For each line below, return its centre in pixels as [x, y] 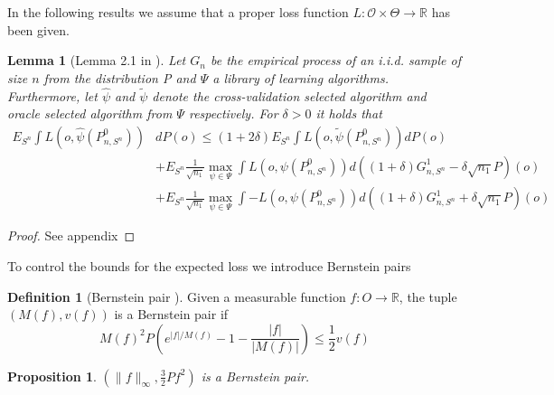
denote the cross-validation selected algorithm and [289, 95]
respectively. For [233, 113]
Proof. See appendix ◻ [71, 235]
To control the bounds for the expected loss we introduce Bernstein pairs [209, 265]
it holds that [349, 113]
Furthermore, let [52, 95]
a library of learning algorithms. [300, 77]
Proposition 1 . [52, 376]
